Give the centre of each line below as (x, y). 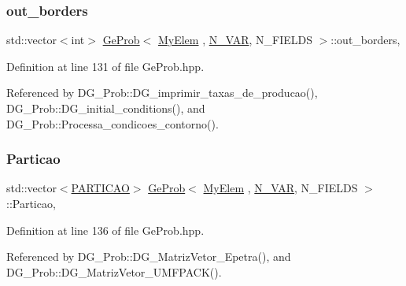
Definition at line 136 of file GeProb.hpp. (105, 230)
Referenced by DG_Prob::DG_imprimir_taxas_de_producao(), (162, 93)
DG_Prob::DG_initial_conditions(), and (106, 108)
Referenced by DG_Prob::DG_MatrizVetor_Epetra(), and (149, 256)
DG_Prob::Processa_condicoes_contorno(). (113, 123)
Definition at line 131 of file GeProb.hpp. (105, 66)
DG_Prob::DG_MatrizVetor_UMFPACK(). (114, 271)
